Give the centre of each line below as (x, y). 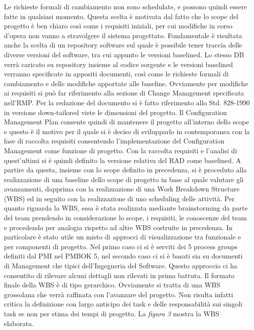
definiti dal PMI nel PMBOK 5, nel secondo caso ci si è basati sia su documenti (123, 256)
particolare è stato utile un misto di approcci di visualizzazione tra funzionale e (123, 237)
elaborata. (19, 323)
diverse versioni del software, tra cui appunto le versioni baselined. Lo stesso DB (124, 54)
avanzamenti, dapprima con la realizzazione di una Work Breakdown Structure (122, 189)
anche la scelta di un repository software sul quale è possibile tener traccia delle (123, 45)
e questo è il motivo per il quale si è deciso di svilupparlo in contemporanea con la (127, 131)
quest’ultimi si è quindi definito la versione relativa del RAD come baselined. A (123, 160)
